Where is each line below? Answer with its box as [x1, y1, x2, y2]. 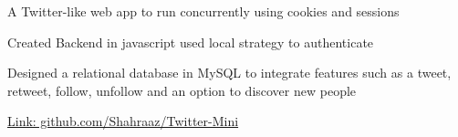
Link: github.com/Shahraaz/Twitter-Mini [7, 111, 239, 131]
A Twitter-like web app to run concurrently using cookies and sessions [7, 2, 400, 20]
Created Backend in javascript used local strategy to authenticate [7, 32, 374, 51]
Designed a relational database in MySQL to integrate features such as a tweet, [7, 63, 452, 82]
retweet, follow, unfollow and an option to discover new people [7, 80, 357, 100]
